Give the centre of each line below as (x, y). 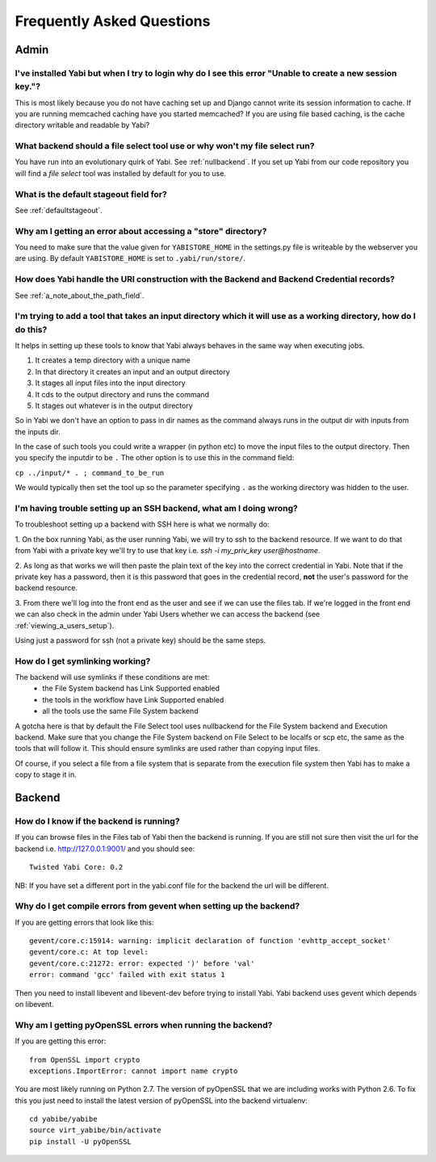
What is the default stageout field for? (91, 194)
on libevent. (34, 1004)
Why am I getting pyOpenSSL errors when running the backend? (144, 1025)
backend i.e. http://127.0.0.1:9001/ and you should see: (105, 849)
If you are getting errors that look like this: (84, 922)
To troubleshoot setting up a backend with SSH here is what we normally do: (142, 524)
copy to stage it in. (46, 774)
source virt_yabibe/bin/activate (95, 1130)
